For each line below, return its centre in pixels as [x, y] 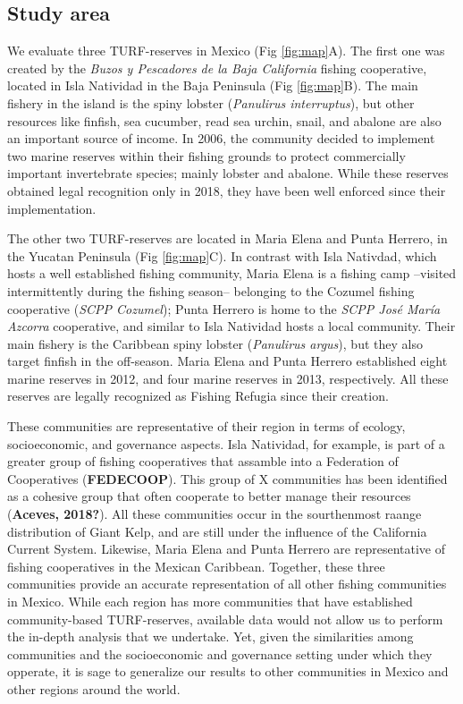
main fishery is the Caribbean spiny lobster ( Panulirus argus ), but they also [215, 343]
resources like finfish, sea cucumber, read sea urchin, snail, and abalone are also [224, 120]
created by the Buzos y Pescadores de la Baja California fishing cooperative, [217, 68]
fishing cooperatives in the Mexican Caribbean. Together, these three [196, 566]
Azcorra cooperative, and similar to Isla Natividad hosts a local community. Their [231, 326]
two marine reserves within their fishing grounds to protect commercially [206, 155]
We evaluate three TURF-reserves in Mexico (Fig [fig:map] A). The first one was [226, 51]
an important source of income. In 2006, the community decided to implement [221, 138]
